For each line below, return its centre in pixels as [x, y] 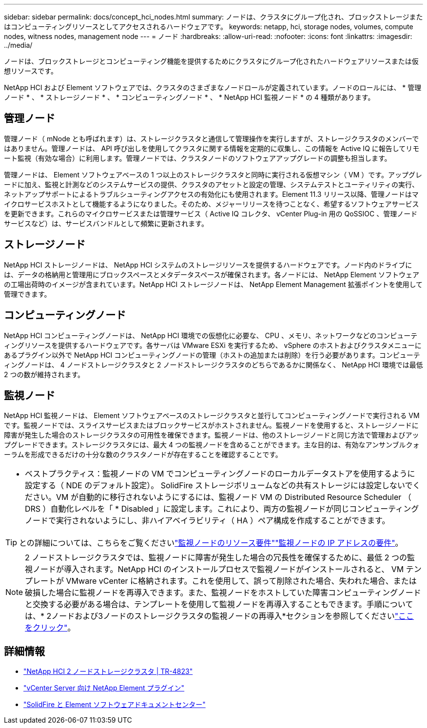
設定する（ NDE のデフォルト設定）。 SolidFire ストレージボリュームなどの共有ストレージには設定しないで [219, 486]
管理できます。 [28, 294]
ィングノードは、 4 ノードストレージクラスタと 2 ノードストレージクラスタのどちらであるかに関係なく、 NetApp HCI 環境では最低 [213, 364]
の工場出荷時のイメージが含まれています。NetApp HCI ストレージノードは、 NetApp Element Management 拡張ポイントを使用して [213, 284]
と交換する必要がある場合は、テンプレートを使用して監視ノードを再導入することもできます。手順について [219, 604]
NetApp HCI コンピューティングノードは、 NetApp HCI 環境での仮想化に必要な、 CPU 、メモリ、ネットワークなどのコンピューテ [211, 335]
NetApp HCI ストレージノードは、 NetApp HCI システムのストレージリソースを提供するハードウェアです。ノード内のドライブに [208, 265]
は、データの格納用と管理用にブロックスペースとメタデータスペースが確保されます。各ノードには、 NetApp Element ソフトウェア [212, 274]
